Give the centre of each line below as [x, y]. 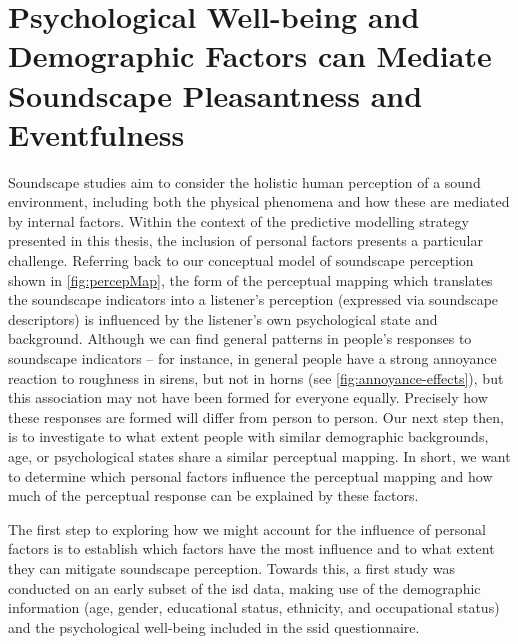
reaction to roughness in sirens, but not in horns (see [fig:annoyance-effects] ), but [256, 377]
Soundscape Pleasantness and [215, 94]
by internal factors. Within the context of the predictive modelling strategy [238, 220]
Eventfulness [96, 133]
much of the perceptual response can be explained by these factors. [213, 495]
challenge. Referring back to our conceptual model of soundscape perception [241, 260]
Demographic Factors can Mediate [250, 55]
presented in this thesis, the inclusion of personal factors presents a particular [245, 240]
